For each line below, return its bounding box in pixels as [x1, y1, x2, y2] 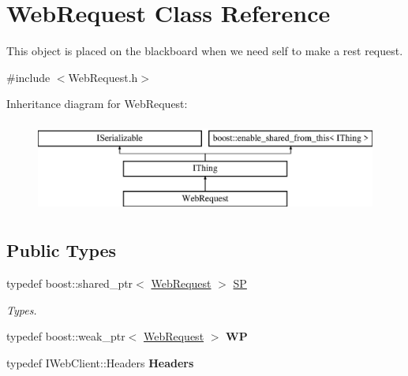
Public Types [6, 238, 117, 262]
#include [6, 69, 51, 85]
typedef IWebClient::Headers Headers [6, 354, 194, 370]
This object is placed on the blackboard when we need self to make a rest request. [6, 43, 403, 59]
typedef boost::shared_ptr [6, 275, 133, 292]
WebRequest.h [68, 69, 138, 85]
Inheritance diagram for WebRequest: [6, 95, 188, 112]
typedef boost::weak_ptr [6, 328, 125, 344]
